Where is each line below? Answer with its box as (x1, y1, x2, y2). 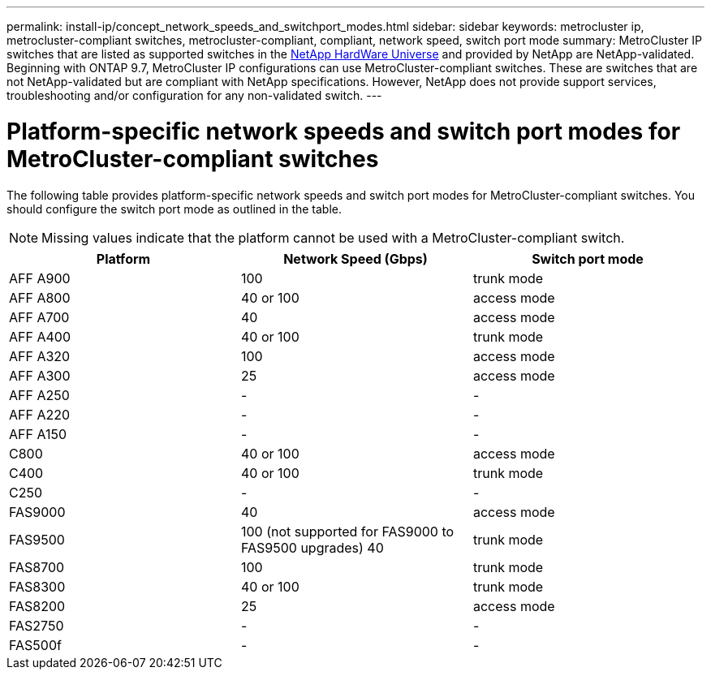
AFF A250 (9, 386, 70, 403)
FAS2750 (9, 617, 64, 634)
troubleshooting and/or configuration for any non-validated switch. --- (6, 88, 382, 102)
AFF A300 (9, 367, 71, 384)
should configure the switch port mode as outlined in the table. (6, 201, 343, 216)
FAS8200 (9, 597, 66, 614)
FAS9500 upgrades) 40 (240, 539, 384, 556)
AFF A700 (9, 308, 70, 325)
